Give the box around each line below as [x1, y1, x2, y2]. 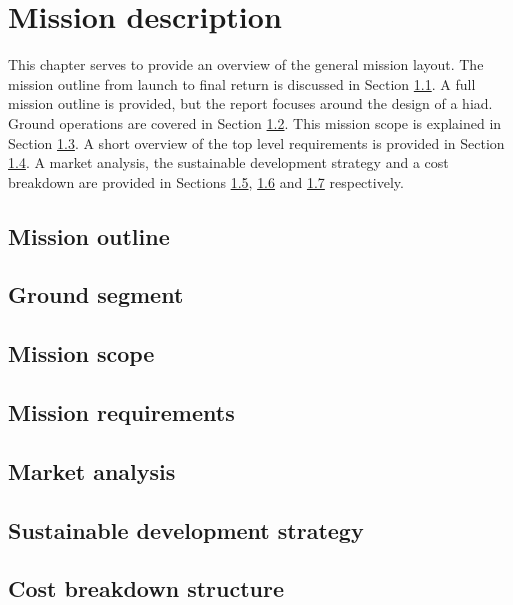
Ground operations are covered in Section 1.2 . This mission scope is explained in [8, 112, 502, 133]
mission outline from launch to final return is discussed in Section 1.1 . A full [8, 73, 476, 94]
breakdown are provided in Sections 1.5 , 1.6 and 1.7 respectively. [8, 171, 404, 192]
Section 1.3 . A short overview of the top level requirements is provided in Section [8, 132, 505, 153]
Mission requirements [8, 397, 235, 428]
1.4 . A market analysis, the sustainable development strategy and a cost [8, 152, 449, 173]
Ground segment [8, 279, 184, 310]
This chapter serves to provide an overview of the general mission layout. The [8, 54, 484, 75]
